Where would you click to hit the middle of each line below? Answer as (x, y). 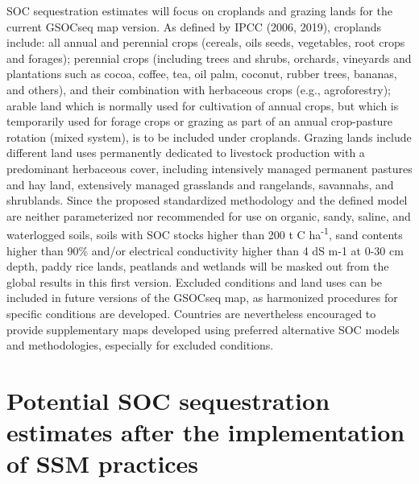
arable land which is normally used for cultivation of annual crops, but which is (203, 105)
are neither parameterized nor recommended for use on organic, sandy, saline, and (209, 215)
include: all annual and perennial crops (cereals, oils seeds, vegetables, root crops (206, 42)
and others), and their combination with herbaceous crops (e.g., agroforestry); (199, 89)
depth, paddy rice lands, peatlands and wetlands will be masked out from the (198, 266)
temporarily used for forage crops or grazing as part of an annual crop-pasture (200, 121)
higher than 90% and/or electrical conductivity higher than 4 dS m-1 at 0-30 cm (205, 250)
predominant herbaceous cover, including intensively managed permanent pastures (209, 168)
